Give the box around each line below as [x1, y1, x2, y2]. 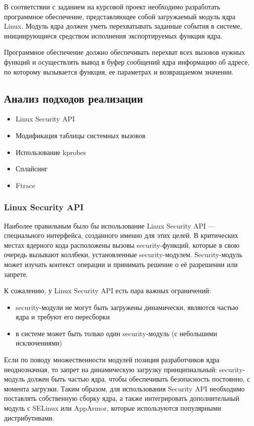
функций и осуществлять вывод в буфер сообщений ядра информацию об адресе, [4, 56, 250, 67]
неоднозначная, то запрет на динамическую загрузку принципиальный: [4, 364, 217, 374]
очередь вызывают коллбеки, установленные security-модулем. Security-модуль [4, 249, 243, 260]
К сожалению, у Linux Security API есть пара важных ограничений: [4, 285, 211, 296]
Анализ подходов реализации [4, 90, 143, 106]
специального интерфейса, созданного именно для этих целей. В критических [4, 230, 238, 240]
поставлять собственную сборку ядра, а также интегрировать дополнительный [4, 393, 240, 403]
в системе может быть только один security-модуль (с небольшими [15, 328, 217, 338]
